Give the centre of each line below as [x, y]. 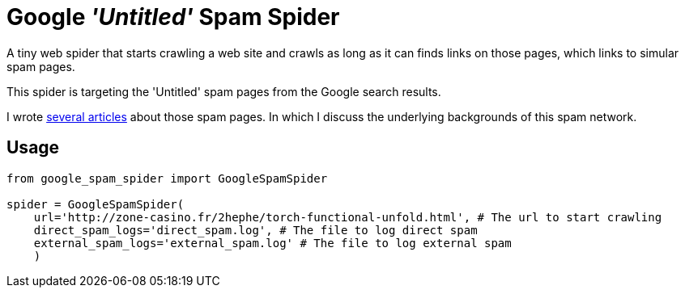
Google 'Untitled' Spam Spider [173, 17]
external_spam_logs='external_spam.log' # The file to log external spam [272, 243]
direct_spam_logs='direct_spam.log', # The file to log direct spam [255, 230]
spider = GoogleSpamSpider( [96, 204]
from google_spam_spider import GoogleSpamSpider [167, 178]
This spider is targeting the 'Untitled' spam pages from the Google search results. [224, 91]
